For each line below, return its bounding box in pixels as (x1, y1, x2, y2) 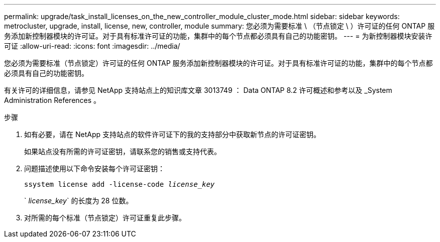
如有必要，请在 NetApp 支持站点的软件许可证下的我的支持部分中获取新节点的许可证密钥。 (24, 130, 320, 139)
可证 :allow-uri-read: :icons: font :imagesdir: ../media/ (4, 42, 180, 50)
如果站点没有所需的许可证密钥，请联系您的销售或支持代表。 (24, 147, 221, 156)
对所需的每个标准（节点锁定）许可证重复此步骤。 (24, 213, 186, 222)
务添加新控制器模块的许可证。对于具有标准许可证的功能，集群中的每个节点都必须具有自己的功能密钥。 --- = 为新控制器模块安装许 (4, 32, 432, 40)
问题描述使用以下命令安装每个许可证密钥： (24, 164, 165, 173)
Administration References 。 (4, 96, 101, 104)
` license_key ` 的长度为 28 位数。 (24, 196, 133, 205)
